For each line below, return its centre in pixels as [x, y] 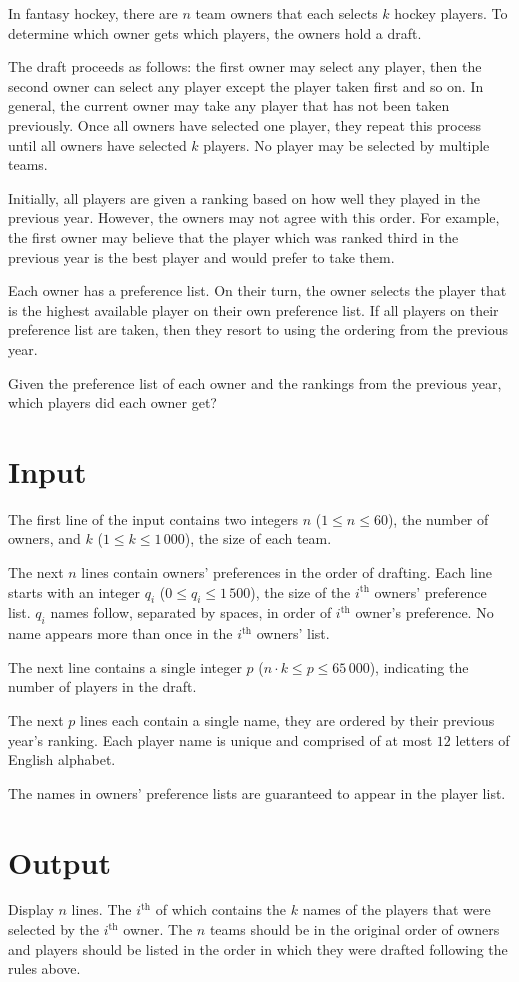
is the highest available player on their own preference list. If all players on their [253, 309]
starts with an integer [74, 591]
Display [31, 909]
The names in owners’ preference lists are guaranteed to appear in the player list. [257, 792]
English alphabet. [62, 759]
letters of [482, 739]
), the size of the [300, 591]
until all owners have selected [97, 144]
